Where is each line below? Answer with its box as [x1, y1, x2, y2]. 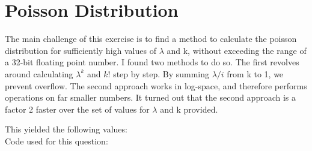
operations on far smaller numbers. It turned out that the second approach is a [5, 91, 296, 104]
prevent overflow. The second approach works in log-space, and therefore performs [5, 79, 307, 92]
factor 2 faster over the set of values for [5, 102, 150, 115]
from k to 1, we [227, 67, 284, 80]
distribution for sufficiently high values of [5, 44, 156, 56]
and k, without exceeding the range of [167, 44, 307, 56]
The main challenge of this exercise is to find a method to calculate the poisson [5, 32, 297, 45]
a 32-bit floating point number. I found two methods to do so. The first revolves [5, 56, 299, 68]
